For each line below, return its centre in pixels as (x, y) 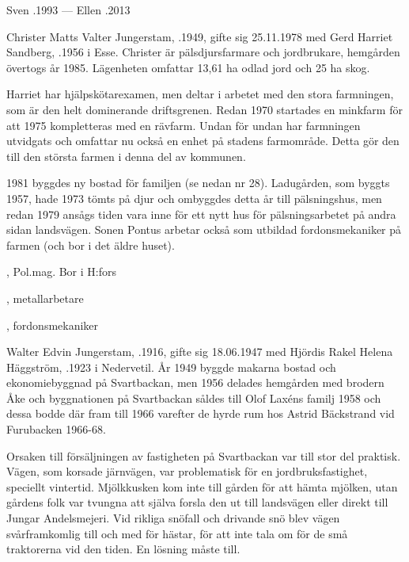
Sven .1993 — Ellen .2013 (68, 10)
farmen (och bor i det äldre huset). (91, 245)
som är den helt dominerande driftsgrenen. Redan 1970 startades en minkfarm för (204, 109)
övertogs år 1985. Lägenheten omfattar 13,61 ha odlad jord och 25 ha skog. (188, 67)
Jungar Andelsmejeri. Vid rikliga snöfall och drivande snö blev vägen (173, 518)
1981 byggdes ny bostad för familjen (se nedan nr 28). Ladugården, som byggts (198, 183)
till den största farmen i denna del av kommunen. (126, 156)
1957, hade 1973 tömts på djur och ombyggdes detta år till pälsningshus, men (194, 198)
